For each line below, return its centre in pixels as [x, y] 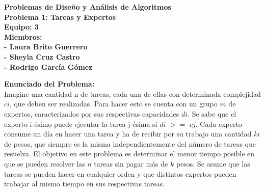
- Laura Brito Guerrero [46, 47]
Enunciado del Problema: [49, 84]
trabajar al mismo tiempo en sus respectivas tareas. [85, 184]
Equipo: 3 [21, 27]
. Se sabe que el [212, 113]
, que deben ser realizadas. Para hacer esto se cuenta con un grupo [113, 104]
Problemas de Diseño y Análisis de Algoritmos [88, 7]
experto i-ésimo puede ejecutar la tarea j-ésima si [81, 124]
